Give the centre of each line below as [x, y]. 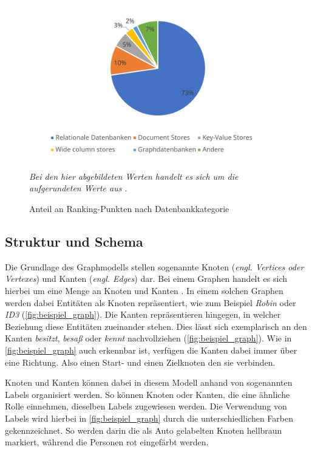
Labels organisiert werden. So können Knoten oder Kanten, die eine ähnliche [148, 394]
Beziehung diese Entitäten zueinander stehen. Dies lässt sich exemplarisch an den [156, 326]
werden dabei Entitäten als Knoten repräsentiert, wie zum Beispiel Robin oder [151, 302]
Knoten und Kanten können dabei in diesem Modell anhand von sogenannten [149, 382]
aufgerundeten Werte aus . [78, 188]
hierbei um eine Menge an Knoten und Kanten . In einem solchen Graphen [144, 290]
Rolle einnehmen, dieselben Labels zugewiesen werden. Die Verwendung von [146, 406]
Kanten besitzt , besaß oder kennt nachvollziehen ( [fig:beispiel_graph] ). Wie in [148, 338]
